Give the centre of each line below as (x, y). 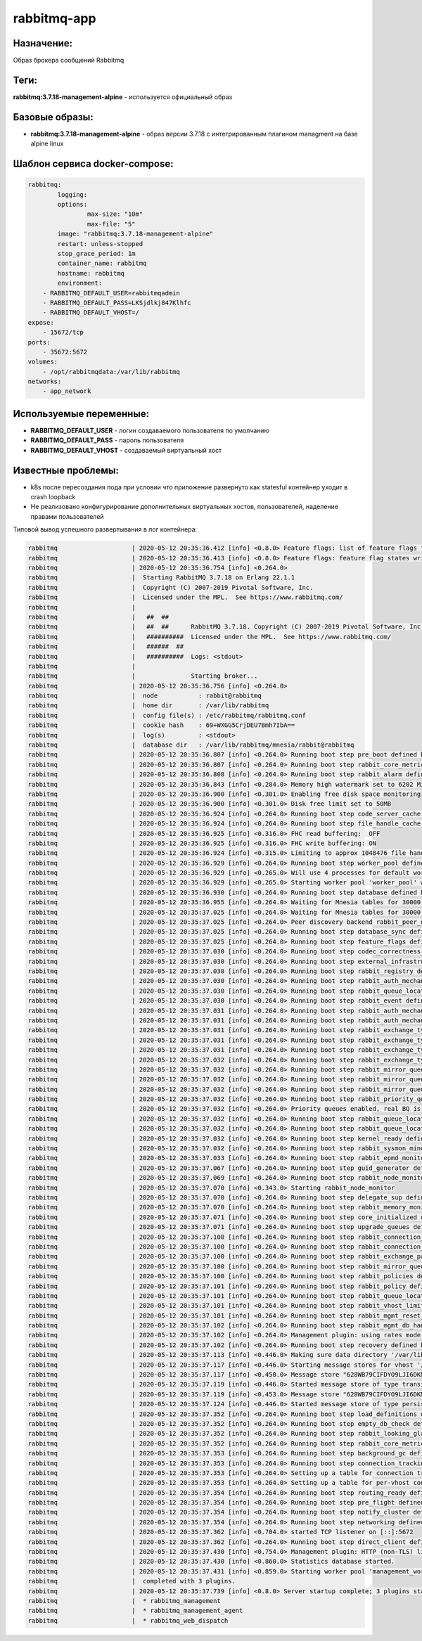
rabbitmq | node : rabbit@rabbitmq (145, 696)
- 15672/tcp (63, 333)
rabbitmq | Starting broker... (143, 676)
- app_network (67, 391)
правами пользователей (68, 516)
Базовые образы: (53, 117)
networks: (45, 382)
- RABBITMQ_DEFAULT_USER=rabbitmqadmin (111, 293)
